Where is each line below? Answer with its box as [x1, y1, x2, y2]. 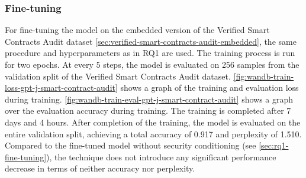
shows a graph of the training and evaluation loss [120, 81, 299, 94]
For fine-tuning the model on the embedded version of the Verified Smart [5, 24, 270, 36]
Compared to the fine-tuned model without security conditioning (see [5, 139, 256, 151]
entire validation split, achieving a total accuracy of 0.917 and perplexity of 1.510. [5, 127, 302, 140]
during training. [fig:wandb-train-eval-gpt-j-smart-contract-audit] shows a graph [5, 93, 294, 105]
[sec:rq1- [259, 139, 289, 151]
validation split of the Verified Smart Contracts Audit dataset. [5, 70, 231, 82]
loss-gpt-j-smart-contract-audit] [5, 81, 118, 94]
